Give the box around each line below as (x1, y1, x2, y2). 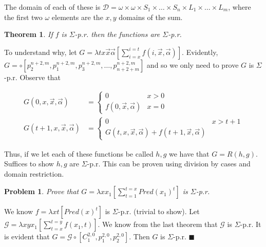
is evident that (4, 231, 50, 242)
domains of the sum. (119, 11, 183, 22)
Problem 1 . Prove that (4, 186, 79, 197)
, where (228, 2, 251, 12)
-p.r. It (240, 219, 261, 230)
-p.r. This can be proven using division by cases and (87, 158, 251, 169)
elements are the (51, 11, 103, 22)
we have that (169, 148, 210, 159)
